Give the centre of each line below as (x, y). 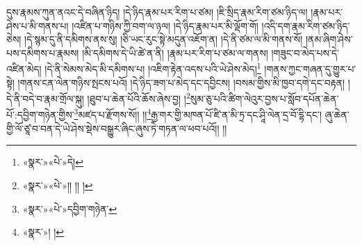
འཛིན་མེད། (24, 69)
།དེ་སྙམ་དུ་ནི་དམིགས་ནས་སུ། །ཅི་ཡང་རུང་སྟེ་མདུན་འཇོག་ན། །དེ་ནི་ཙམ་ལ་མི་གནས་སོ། (164, 39)
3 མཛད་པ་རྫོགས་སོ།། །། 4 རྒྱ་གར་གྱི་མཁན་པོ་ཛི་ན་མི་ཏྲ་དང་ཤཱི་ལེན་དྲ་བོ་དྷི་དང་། (198, 114)
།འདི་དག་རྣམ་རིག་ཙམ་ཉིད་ (306, 25)
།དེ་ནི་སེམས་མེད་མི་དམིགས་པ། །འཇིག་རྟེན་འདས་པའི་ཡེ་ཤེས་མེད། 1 (153, 68)
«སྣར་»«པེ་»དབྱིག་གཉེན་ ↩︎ (70, 208)
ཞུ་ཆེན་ (337, 115)
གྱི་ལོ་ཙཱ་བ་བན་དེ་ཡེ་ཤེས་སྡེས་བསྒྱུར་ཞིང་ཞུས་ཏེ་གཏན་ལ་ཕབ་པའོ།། (113, 128)
